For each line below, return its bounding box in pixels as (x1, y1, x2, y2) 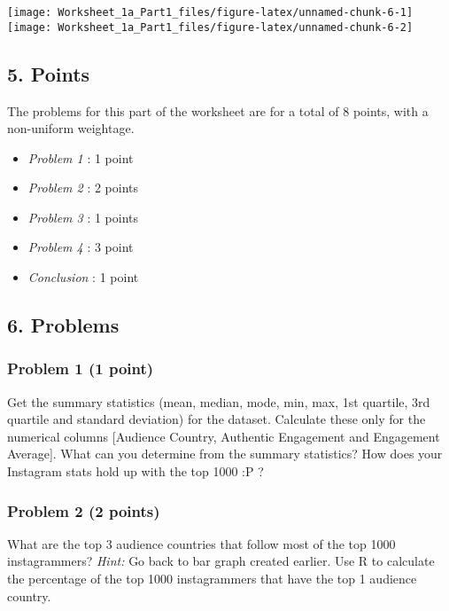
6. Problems (7, 311, 120, 339)
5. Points (7, 59, 90, 87)
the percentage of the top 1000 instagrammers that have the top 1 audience (7, 569, 417, 588)
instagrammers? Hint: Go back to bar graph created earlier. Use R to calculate (7, 552, 435, 570)
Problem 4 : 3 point (27, 238, 134, 256)
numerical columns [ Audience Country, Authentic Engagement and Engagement (7, 427, 440, 445)
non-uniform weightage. (7, 119, 135, 137)
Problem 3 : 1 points (27, 208, 139, 226)
